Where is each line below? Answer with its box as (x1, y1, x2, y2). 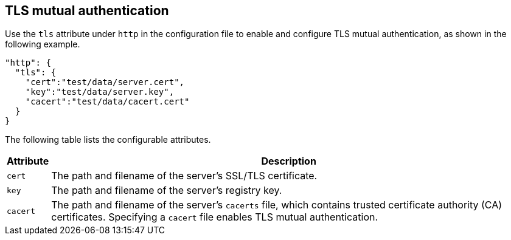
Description (261, 155, 316, 168)
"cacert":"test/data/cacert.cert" (25, 97, 190, 107)
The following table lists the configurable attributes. (5, 134, 211, 145)
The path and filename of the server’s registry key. (51, 184, 282, 197)
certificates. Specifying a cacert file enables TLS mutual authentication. (51, 211, 378, 224)
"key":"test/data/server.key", (25, 87, 175, 97)
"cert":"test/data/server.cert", (25, 77, 185, 87)
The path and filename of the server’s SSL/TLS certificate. (51, 170, 318, 182)
